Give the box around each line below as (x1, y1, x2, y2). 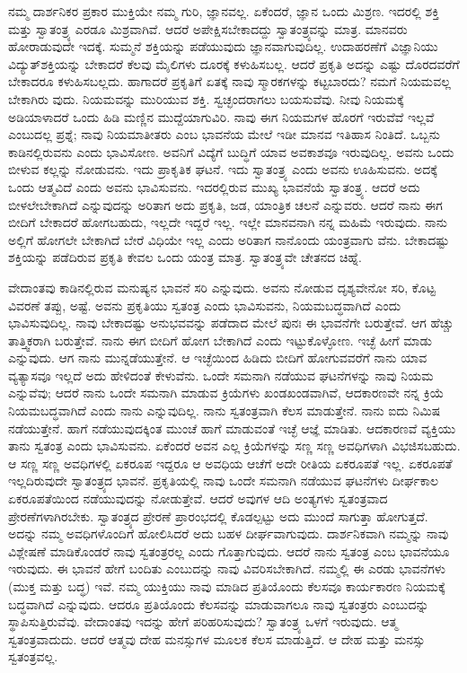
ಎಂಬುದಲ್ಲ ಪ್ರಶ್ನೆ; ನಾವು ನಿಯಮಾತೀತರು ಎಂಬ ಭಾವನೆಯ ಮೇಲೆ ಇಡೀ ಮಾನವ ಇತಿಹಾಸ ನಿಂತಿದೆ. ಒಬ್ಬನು (8, 125, 440, 144)
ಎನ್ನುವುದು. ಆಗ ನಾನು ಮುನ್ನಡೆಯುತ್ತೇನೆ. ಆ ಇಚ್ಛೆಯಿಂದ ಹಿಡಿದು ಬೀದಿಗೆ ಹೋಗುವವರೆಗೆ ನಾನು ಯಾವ (8, 348, 427, 367)
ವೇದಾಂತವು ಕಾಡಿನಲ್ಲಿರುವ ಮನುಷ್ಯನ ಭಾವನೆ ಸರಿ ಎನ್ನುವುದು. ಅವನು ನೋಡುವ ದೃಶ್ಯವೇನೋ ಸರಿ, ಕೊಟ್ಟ (8, 277, 436, 296)
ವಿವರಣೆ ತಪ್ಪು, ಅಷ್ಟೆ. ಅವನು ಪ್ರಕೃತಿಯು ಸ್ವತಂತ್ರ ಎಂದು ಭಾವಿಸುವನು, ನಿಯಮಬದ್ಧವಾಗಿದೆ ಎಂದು (8, 295, 401, 314)
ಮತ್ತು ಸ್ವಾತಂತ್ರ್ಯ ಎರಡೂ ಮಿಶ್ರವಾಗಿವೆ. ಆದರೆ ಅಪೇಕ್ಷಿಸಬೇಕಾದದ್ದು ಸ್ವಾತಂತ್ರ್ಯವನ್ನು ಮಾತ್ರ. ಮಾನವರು (8, 19, 408, 38)
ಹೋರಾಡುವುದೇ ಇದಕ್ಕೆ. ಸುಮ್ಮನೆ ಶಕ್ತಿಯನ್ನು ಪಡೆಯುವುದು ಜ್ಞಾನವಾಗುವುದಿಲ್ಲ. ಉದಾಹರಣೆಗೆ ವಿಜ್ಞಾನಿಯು (8, 37, 438, 56)
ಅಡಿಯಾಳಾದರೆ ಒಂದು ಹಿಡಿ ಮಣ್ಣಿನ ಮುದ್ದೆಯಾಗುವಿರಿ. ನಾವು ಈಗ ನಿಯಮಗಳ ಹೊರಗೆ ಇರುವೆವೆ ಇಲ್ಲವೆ (8, 107, 435, 126)
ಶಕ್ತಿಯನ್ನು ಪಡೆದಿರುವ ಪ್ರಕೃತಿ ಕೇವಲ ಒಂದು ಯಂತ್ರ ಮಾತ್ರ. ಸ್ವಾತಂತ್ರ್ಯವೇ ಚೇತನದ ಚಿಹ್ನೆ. (8, 248, 362, 267)
